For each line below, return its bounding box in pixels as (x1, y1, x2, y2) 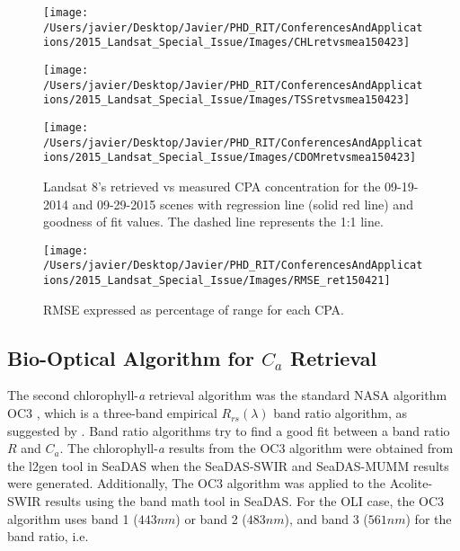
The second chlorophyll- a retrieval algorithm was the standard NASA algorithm (7, 386, 447, 404)
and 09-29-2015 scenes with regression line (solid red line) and (72, 194, 413, 213)
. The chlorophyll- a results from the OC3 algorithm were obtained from (59, 439, 454, 458)
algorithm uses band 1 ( (7, 509, 138, 528)
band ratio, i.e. (7, 527, 89, 546)
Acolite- (389, 474, 433, 493)
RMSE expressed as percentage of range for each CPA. (43, 299, 345, 318)
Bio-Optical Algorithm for (7, 343, 254, 371)
